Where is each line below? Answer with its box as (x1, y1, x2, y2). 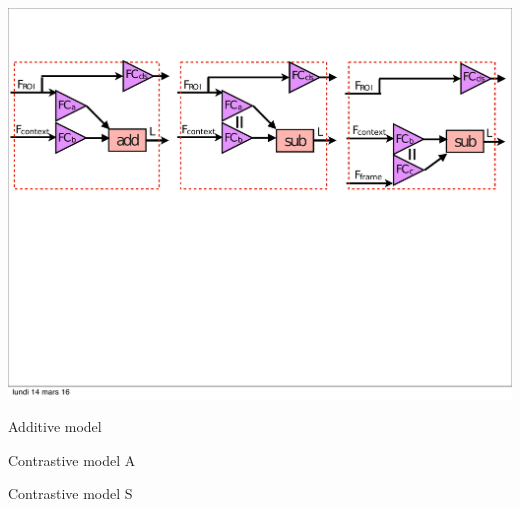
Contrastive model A (8, 449, 136, 470)
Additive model (8, 416, 102, 437)
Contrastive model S (8, 483, 133, 504)
